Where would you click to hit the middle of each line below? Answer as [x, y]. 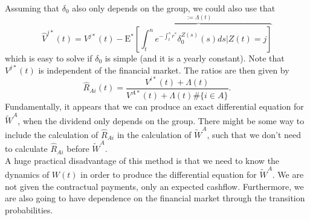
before [78, 149]
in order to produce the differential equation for [169, 174]
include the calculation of [52, 134]
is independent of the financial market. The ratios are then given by [164, 70]
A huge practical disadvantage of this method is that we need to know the [142, 160]
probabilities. [29, 209]
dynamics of [27, 174]
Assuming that [32, 8]
